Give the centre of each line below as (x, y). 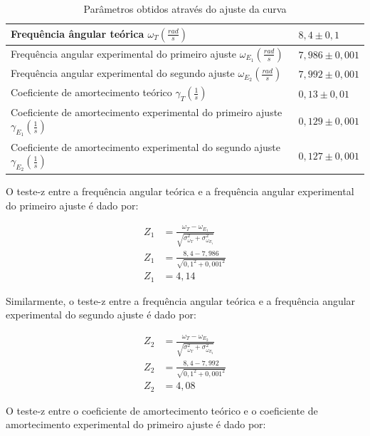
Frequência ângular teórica (78, 33)
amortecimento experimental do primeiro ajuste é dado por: (136, 424)
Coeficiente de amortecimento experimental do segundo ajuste (146, 146)
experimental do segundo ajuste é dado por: (101, 315)
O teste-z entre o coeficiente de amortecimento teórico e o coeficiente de (162, 410)
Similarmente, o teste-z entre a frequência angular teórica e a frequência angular (181, 300)
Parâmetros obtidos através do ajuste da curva (185, 9)
